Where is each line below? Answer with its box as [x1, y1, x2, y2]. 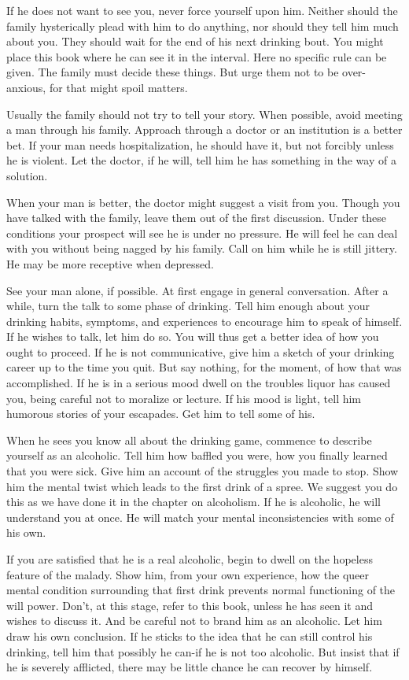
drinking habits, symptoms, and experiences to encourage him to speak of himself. [6, 312, 403, 329]
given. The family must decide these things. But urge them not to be [6, 64, 339, 80]
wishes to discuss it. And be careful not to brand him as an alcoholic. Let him [6, 612, 382, 629]
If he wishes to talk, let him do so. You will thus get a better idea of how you [6, 328, 379, 345]
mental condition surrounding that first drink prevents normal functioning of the [6, 582, 396, 598]
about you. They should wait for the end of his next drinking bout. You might [6, 33, 384, 50]
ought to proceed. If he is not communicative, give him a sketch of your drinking [6, 343, 395, 360]
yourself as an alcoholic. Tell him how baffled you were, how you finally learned [6, 447, 388, 464]
